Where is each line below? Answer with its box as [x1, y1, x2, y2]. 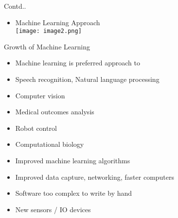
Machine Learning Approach [15, 17, 100, 27]
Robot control [15, 123, 57, 133]
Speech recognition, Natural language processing [15, 74, 160, 84]
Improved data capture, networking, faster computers [15, 171, 175, 182]
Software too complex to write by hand [15, 188, 132, 198]
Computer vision [15, 90, 65, 100]
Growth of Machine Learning [4, 41, 90, 51]
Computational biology [15, 139, 84, 149]
